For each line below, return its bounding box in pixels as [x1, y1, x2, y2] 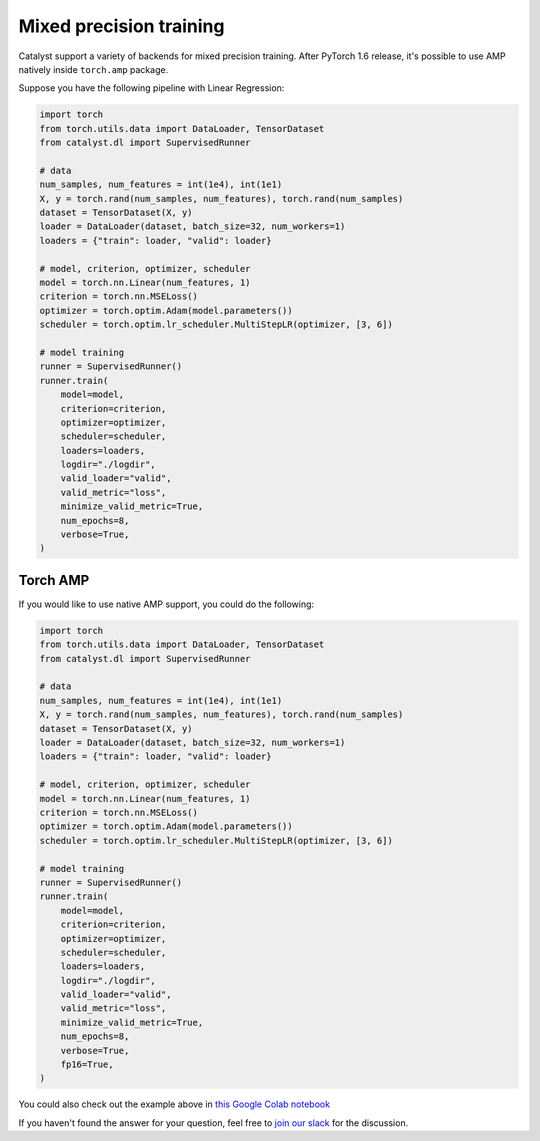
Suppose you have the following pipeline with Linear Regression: [18, 82, 285, 94]
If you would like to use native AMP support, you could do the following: [18, 598, 315, 610]
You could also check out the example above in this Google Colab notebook [18, 1098, 330, 1110]
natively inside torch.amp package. [18, 63, 169, 75]
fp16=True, [60, 1059, 114, 1070]
